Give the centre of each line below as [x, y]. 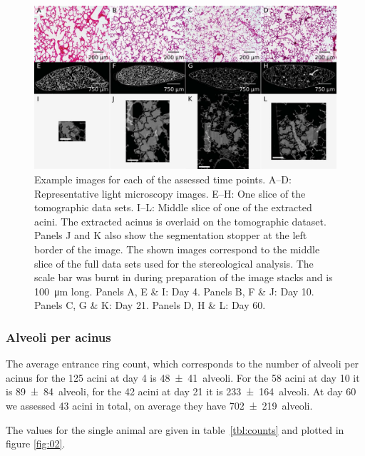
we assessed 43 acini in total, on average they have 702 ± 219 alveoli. [159, 405]
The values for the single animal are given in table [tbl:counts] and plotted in [175, 429]
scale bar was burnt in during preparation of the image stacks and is [184, 277]
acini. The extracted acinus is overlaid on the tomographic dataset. [180, 221]
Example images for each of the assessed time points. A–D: [163, 179]
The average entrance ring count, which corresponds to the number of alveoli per [182, 364]
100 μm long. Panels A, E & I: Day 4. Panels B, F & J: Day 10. [174, 291]
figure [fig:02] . [36, 444]
